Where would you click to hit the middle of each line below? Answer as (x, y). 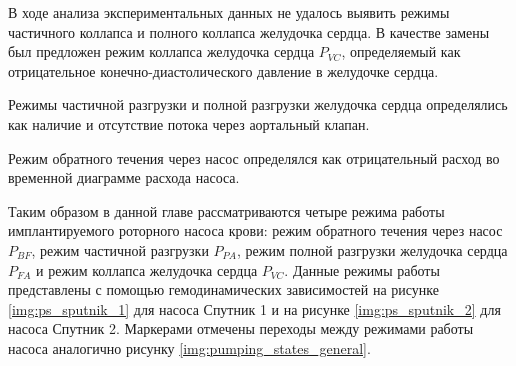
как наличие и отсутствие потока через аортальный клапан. (189, 123)
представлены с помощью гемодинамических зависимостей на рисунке (223, 289)
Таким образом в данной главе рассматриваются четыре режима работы (226, 210)
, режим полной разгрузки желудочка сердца (372, 249)
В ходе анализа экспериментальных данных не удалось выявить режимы (229, 12)
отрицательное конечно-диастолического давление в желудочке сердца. (223, 70)
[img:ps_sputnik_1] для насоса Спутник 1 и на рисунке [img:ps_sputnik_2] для (254, 308)
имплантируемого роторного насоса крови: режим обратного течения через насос (255, 230)
